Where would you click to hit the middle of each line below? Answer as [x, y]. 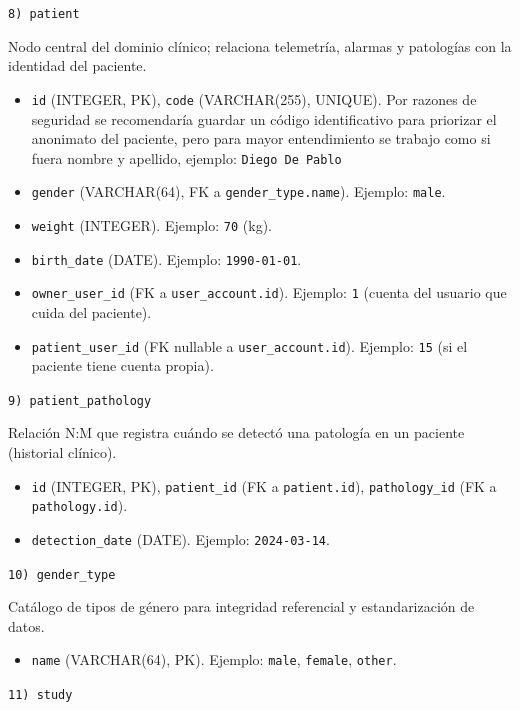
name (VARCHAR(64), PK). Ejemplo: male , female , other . [214, 659]
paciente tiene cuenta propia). [122, 365]
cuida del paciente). [91, 311]
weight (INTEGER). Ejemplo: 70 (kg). [151, 225]
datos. [26, 625]
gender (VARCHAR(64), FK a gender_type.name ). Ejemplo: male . [238, 191]
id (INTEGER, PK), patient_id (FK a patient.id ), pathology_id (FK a [264, 485]
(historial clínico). [62, 452]
